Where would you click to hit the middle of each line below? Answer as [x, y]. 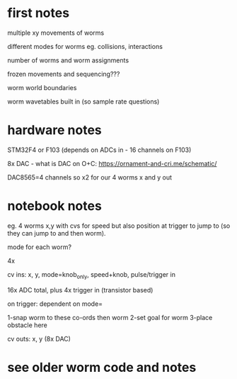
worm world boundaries [42, 87]
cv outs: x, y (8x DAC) [39, 339]
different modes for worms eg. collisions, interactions [85, 46]
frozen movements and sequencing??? [64, 74]
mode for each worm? [40, 247]
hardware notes [55, 130]
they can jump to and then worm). [57, 233]
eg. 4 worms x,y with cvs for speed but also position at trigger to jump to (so [119, 226]
